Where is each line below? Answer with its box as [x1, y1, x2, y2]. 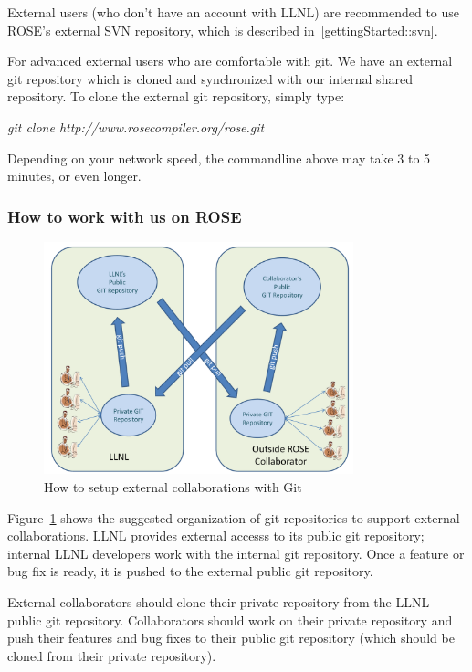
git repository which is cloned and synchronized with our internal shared [7, 68, 413, 88]
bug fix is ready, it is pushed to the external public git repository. [7, 562, 373, 581]
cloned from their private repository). [7, 646, 216, 665]
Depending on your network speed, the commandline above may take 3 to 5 [7, 148, 431, 167]
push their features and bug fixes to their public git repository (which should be [7, 628, 455, 647]
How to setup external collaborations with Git [44, 477, 302, 496]
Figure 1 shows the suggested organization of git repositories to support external [7, 508, 460, 527]
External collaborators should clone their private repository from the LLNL [7, 592, 430, 611]
